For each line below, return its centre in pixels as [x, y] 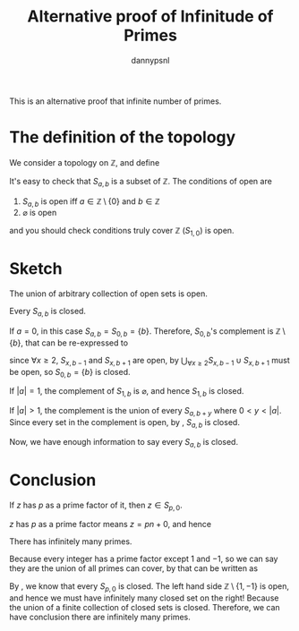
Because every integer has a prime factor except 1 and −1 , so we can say [144, 559]
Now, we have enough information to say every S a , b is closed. [124, 443]
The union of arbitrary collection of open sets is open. [109, 294]
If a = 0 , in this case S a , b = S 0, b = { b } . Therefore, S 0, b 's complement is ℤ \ [148, 332]
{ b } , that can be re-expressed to [68, 343]
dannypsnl [150, 60]
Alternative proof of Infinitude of [150, 17]
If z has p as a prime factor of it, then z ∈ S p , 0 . [96, 506]
